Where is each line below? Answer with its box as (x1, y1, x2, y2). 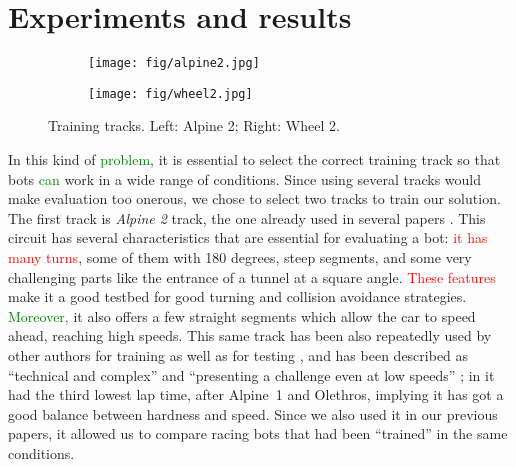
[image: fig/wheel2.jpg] (88, 86, 253, 101)
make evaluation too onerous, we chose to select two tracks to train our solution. (8, 188, 501, 209)
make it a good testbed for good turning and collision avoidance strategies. (8, 286, 467, 307)
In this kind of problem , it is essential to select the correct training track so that (8, 149, 501, 170)
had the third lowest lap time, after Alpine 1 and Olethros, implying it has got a (8, 384, 504, 405)
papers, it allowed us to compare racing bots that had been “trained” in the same (8, 423, 508, 444)
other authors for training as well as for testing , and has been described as (8, 344, 469, 365)
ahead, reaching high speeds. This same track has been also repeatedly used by (8, 325, 492, 346)
